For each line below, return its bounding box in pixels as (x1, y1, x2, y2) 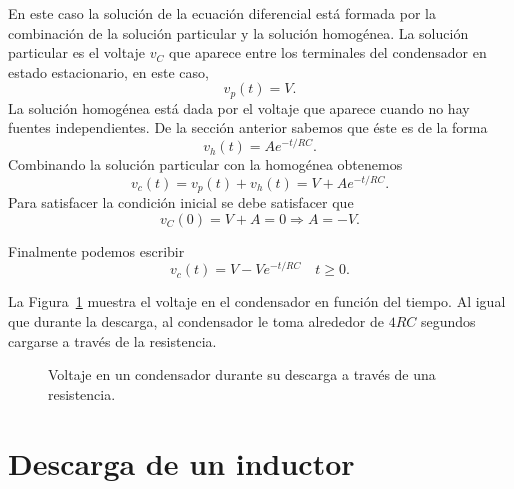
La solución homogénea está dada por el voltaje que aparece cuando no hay (8, 97, 470, 118)
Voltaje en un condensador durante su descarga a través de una (48, 364, 436, 385)
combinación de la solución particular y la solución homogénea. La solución (8, 22, 469, 43)
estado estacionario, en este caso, (8, 61, 209, 82)
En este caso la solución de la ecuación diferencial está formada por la (8, 3, 436, 23)
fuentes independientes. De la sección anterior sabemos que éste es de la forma (8, 117, 488, 138)
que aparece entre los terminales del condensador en (168, 42, 487, 63)
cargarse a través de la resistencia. (8, 330, 217, 351)
